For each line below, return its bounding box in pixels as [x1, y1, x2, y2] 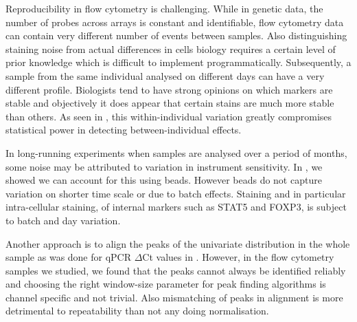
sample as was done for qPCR [5, 250, 132, 264]
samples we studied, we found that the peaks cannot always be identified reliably [5, 263, 346, 277]
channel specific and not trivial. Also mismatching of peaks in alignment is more [5, 290, 343, 304]
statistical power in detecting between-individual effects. [5, 122, 242, 137]
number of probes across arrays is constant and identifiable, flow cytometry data [5, 14, 344, 29]
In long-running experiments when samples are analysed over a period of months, [5, 145, 347, 160]
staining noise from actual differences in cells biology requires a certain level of [5, 41, 336, 56]
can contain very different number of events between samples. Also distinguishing [5, 28, 347, 43]
